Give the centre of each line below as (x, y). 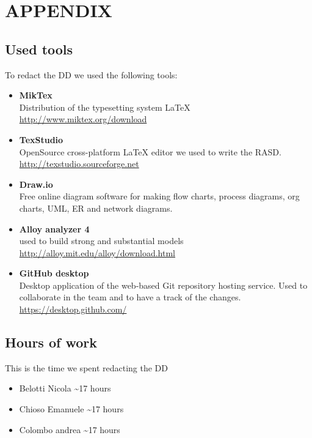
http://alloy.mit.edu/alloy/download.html (97, 252)
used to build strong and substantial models (101, 241)
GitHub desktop (54, 273)
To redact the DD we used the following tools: (91, 74)
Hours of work (51, 342)
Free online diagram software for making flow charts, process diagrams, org (159, 196)
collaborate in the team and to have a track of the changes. (130, 297)
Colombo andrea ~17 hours (70, 429)
